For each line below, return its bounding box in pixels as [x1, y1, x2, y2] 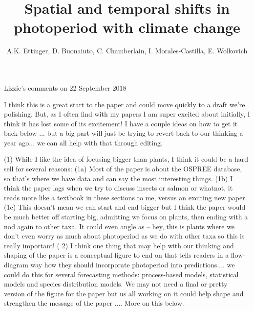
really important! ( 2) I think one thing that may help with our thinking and [4, 240, 234, 250]
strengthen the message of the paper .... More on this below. [4, 298, 184, 308]
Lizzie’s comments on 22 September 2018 [4, 82, 127, 93]
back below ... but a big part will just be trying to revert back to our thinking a [4, 128, 243, 138]
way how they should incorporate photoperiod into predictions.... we [30, 260, 235, 269]
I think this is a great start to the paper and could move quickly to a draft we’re [4, 99, 245, 109]
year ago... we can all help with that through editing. [4, 137, 163, 147]
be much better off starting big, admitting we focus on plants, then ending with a [4, 212, 248, 222]
